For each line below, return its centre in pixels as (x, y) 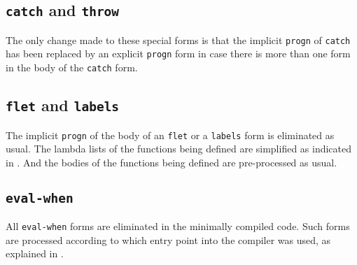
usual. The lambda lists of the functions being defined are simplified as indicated (179, 149)
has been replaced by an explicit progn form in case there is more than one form (178, 53)
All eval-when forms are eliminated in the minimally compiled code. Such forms (178, 226)
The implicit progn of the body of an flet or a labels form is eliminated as (170, 135)
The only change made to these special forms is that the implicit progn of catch (178, 40)
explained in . (35, 253)
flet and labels (63, 105)
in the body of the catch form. (72, 67)
